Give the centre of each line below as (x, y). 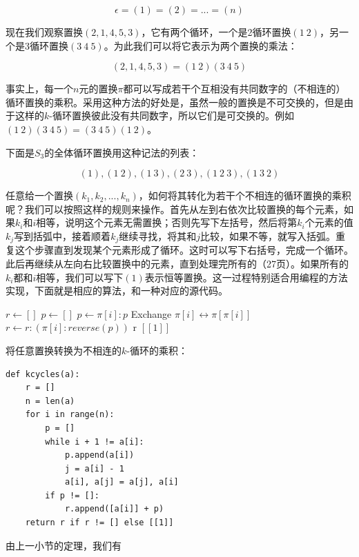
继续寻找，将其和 (158, 235)
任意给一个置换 (39, 195)
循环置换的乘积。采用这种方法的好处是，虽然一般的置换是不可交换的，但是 (175, 102)
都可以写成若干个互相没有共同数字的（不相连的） (234, 89)
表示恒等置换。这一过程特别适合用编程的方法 (246, 277)
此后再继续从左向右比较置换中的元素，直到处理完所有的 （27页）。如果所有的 (177, 263)
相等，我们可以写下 (80, 277)
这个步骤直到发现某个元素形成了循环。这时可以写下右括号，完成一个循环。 (184, 250)
